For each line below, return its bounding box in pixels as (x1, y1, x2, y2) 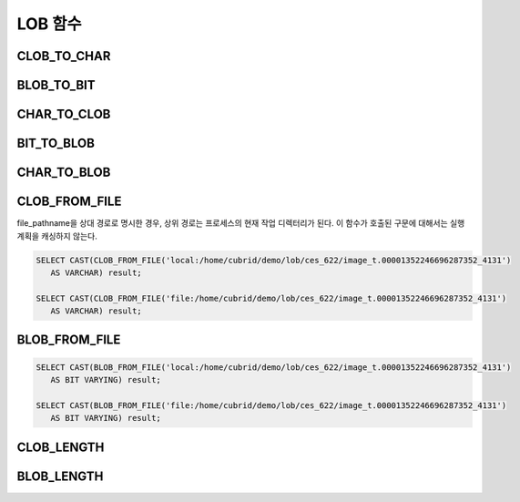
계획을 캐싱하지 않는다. (16, 231, 97, 241)
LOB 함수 (16, 14, 82, 34)
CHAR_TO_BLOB (16, 165, 111, 180)
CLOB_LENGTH (16, 439, 105, 455)
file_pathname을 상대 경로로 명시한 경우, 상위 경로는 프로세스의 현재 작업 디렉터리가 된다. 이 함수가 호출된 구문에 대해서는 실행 (16, 218, 465, 229)
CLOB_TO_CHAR (16, 48, 111, 64)
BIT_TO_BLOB (16, 136, 96, 151)
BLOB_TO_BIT (16, 77, 96, 93)
